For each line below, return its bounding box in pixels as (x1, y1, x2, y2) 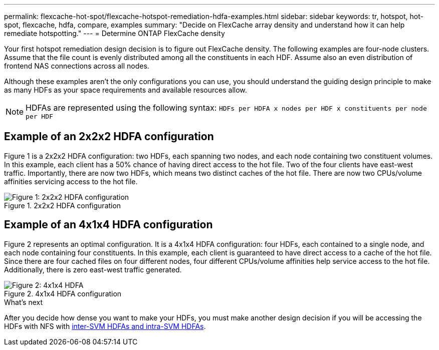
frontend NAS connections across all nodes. (4, 62, 149, 70)
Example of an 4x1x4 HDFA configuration (4, 218, 213, 231)
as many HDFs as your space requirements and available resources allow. (4, 86, 247, 94)
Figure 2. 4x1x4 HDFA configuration (4, 289, 122, 298)
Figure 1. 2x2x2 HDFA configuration (4, 201, 121, 210)
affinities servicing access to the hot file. (4, 177, 138, 186)
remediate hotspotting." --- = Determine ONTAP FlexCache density (4, 29, 225, 38)
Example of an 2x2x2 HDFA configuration (4, 130, 214, 143)
